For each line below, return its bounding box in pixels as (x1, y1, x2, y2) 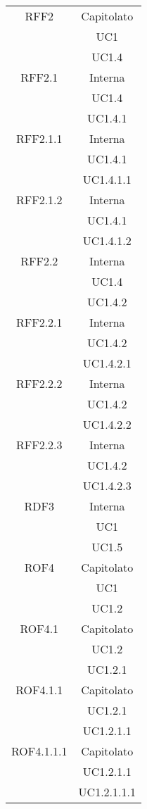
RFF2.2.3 (16, 437, 63, 453)
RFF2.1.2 (16, 192, 63, 208)
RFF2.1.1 (16, 130, 63, 146)
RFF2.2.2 (16, 375, 63, 391)
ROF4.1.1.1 (11, 743, 68, 759)
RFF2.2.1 (16, 314, 63, 330)
